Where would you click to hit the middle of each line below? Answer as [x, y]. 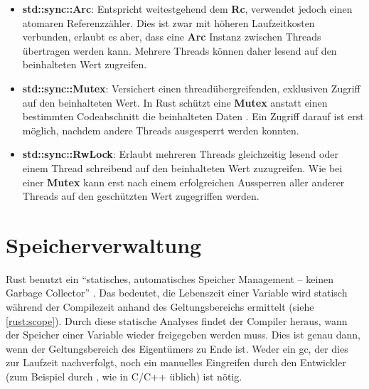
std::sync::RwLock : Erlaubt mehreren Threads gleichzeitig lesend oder [180, 154]
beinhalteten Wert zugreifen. [85, 64]
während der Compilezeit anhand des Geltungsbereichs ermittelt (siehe [160, 307]
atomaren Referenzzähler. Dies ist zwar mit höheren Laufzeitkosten [169, 22]
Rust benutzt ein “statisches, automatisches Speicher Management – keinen [170, 278]
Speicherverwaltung [104, 244]
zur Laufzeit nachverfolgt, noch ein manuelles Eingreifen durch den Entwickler [176, 362]
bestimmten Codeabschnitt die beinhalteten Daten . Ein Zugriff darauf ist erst [193, 116]
